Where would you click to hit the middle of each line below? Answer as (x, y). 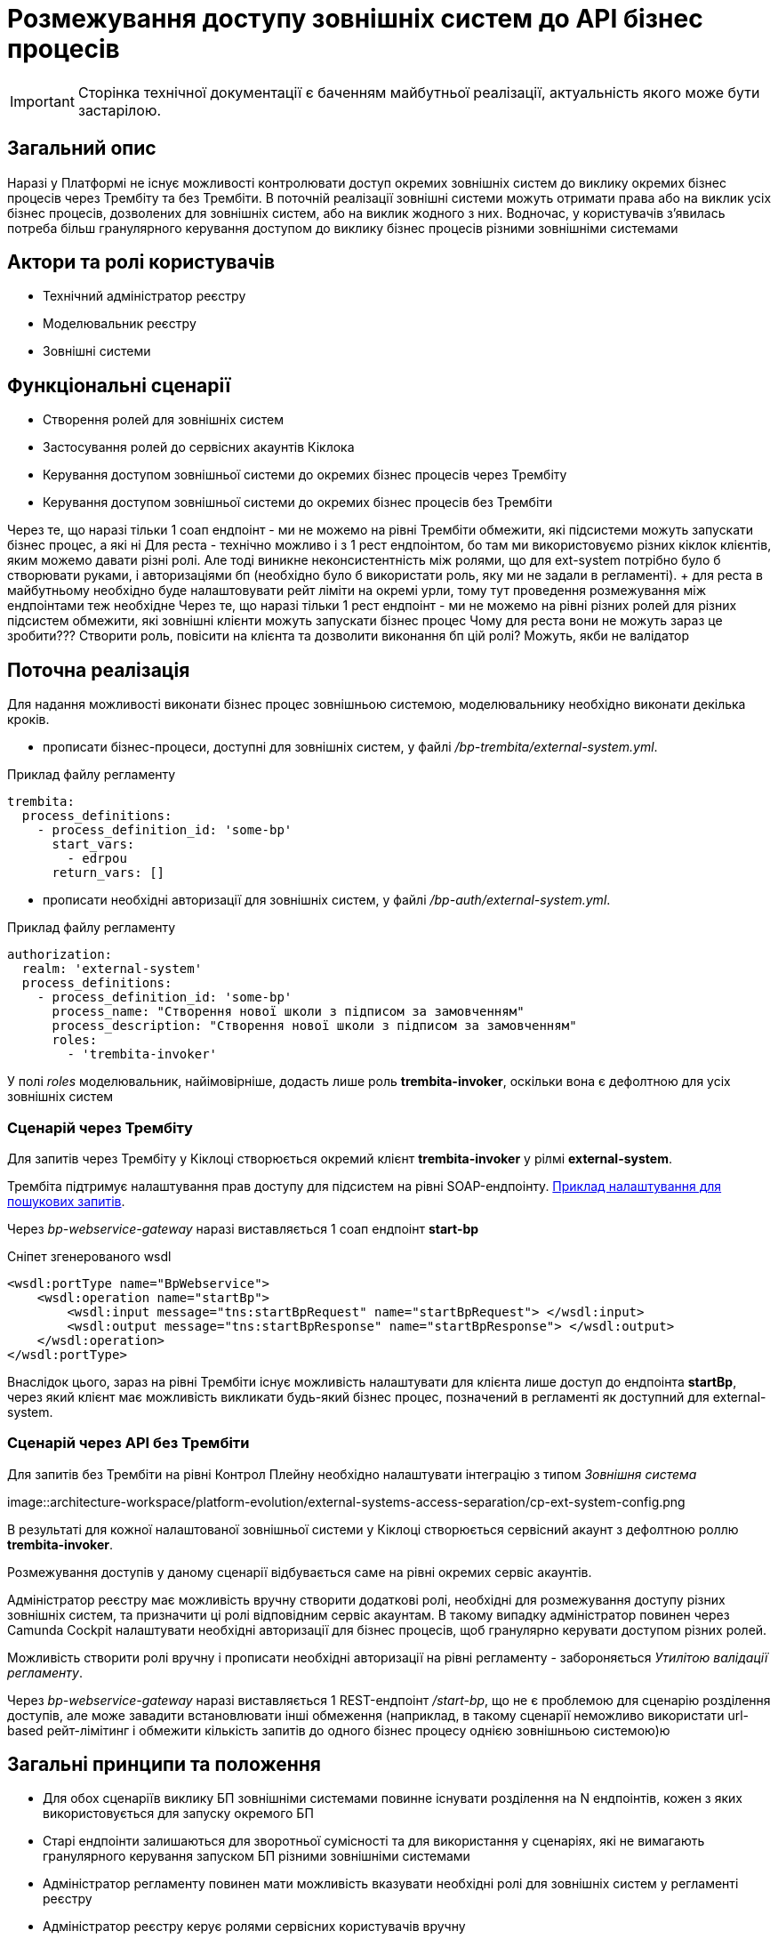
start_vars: (93, 845)
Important (42, 101)
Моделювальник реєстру (120, 324)
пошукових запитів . (66, 1201)
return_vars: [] (108, 873)
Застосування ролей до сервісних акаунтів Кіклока (199, 447)
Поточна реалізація (99, 670)
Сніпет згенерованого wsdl (89, 1256)
